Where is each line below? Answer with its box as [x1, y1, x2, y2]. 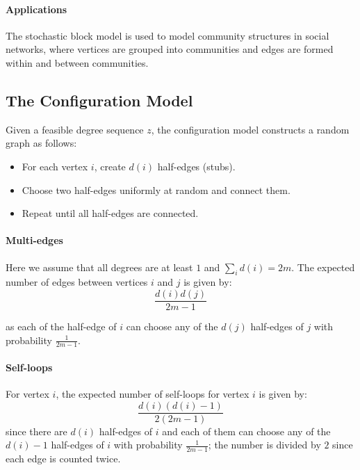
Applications [6, 1, 67, 16]
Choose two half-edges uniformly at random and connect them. [22, 182, 291, 197]
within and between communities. [6, 55, 149, 70]
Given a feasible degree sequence [6, 122, 144, 136]
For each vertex [22, 159, 88, 173]
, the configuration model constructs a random [151, 122, 350, 136]
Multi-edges [6, 233, 63, 248]
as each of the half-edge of [6, 319, 117, 333]
